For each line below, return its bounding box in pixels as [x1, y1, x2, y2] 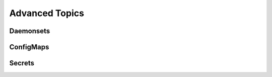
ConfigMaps [9, 43, 49, 51]
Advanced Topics [9, 8, 84, 19]
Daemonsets [9, 27, 50, 35]
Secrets [9, 59, 35, 67]
